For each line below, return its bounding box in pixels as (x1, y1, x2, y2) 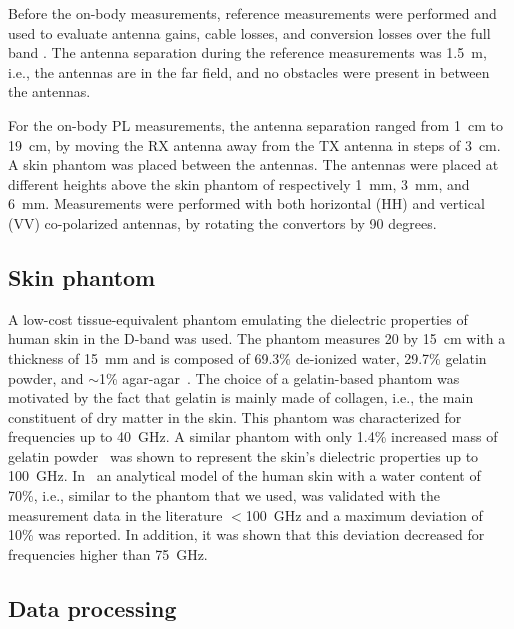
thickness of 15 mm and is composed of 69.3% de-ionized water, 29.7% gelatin (8, 347, 487, 368)
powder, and (8, 367, 84, 388)
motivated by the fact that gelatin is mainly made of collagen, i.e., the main (8, 387, 474, 408)
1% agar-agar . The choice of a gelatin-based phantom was (99, 367, 460, 388)
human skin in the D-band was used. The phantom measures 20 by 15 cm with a (8, 328, 506, 349)
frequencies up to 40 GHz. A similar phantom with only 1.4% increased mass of (8, 426, 498, 447)
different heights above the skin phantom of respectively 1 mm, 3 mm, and (8, 173, 470, 194)
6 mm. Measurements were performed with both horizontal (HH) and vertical (8, 193, 485, 214)
